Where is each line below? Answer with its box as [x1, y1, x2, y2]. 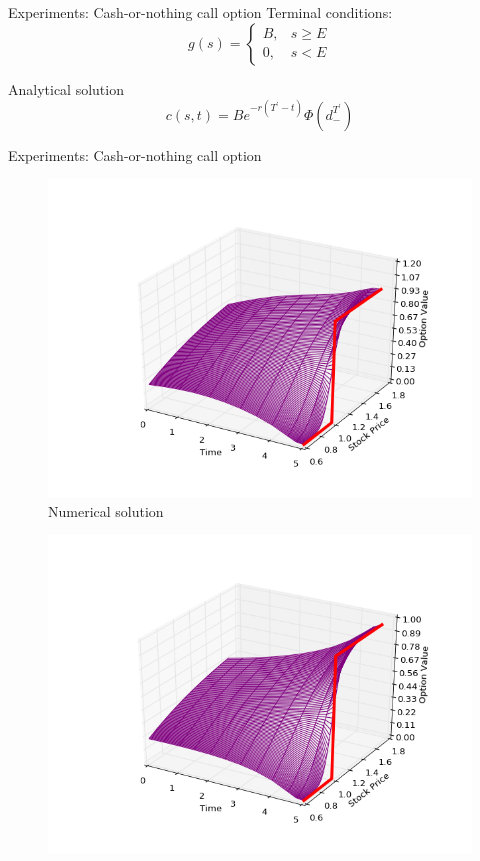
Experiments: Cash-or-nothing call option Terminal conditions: [8, 2, 393, 22]
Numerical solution [48, 500, 164, 521]
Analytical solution [8, 78, 124, 99]
